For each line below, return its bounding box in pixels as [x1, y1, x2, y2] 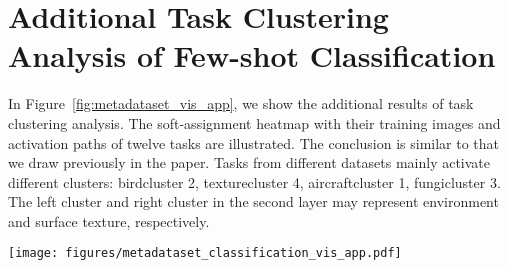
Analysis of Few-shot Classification [8, 35, 496, 76]
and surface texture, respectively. [8, 210, 210, 231]
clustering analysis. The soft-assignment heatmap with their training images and [8, 112, 501, 133]
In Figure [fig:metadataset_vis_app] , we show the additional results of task [8, 93, 474, 114]
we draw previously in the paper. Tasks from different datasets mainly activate [8, 152, 491, 173]
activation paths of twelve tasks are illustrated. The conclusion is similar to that [8, 132, 500, 153]
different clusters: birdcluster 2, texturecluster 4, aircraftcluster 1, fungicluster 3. [8, 171, 501, 192]
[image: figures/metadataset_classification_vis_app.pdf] [8, 246, 402, 261]
